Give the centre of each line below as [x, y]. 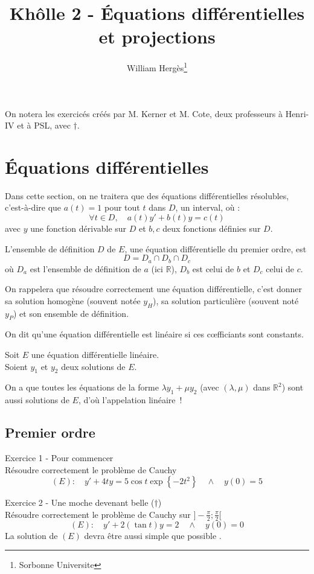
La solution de [31, 535]
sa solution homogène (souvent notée [73, 300]
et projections [157, 37]
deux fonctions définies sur [212, 228]
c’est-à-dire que [33, 207]
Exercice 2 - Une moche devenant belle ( [80, 502]
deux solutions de [93, 366]
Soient [16, 366]
